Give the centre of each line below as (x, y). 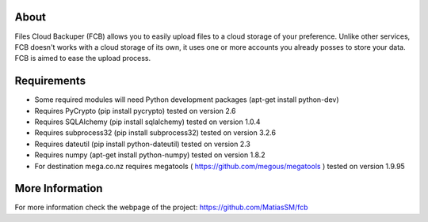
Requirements (50, 81)
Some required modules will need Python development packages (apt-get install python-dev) (187, 100)
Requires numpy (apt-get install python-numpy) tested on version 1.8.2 (150, 155)
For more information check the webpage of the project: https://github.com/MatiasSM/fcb (161, 207)
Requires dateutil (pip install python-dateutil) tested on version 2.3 (143, 144)
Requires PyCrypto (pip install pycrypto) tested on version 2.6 (135, 111)
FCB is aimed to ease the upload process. (82, 58)
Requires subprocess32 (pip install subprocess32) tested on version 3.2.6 (155, 133)
